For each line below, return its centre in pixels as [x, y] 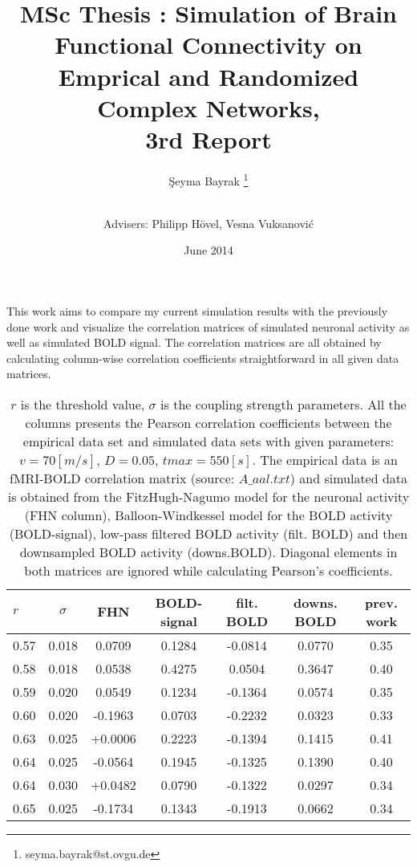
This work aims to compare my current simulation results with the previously [197, 310]
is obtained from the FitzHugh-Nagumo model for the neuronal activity [208, 496]
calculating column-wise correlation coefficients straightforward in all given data [203, 358]
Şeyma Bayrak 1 [208, 179]
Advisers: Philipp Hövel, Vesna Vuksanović [208, 223]
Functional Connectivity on [208, 45]
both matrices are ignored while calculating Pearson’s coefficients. [208, 570]
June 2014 [208, 250]
